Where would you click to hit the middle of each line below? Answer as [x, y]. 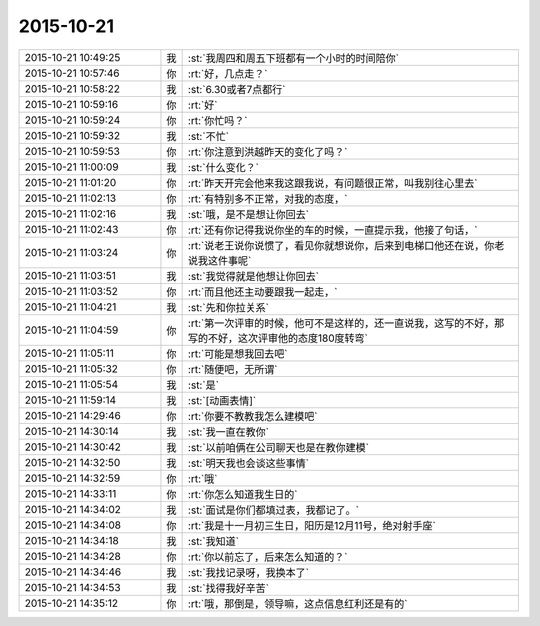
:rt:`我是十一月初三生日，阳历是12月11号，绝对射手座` [312, 525]
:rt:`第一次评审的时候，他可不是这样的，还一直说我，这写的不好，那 [346, 323]
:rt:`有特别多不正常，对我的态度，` [267, 198]
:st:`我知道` [213, 541]
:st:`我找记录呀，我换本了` [248, 572]
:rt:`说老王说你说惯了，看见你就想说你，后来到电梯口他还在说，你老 [346, 245]
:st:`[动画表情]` [222, 400]
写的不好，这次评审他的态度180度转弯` [278, 338]
